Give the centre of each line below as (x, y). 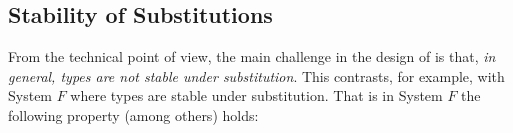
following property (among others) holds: (133, 114)
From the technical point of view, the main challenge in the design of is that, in (252, 56)
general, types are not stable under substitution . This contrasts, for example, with (256, 75)
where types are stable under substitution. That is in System (256, 95)
